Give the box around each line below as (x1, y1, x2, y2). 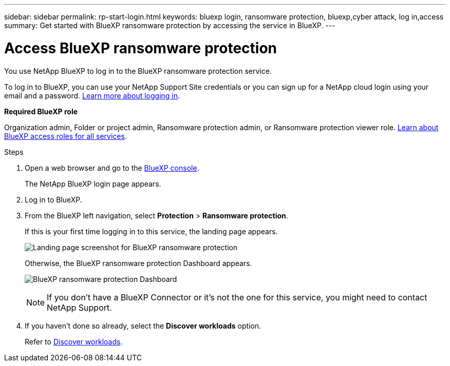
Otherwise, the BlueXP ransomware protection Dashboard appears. (25, 258, 252, 268)
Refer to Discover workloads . (25, 337, 123, 346)
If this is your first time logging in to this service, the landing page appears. (25, 227, 278, 236)
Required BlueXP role (4, 107, 78, 116)
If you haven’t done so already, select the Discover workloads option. (25, 321, 261, 330)
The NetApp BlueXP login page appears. (25, 179, 161, 188)
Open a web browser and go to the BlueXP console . (25, 163, 199, 172)
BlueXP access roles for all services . (4, 131, 127, 140)
